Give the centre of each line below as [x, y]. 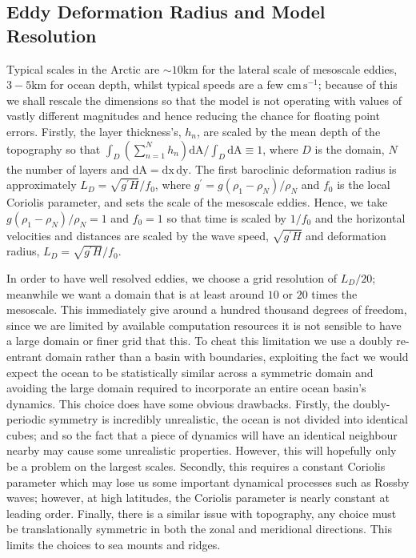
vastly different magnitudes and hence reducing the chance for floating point [193, 116]
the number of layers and [68, 169]
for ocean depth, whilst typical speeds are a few [167, 84]
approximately [42, 185]
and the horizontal [360, 217]
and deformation [346, 235]
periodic [26, 419]
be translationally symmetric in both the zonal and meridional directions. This [199, 529]
